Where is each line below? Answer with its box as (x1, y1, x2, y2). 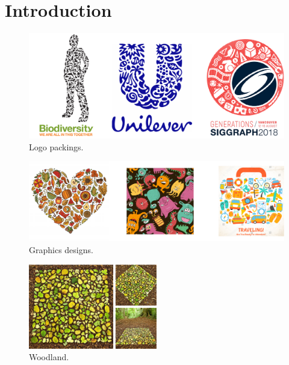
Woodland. (29, 351, 69, 363)
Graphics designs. (29, 243, 93, 256)
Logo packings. (29, 140, 84, 153)
